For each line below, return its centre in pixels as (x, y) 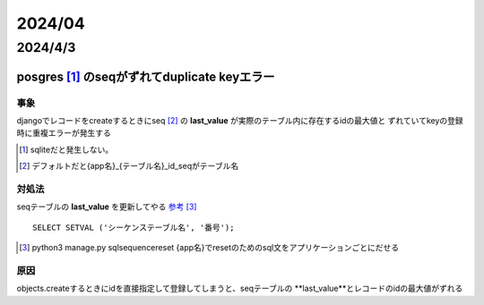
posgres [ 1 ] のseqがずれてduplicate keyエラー (146, 76)
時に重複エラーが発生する (64, 133)
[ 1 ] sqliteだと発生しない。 (66, 149)
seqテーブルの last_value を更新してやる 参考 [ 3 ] (107, 207)
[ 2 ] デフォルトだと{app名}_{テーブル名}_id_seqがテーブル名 (129, 166)
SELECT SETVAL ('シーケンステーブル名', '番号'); (134, 227)
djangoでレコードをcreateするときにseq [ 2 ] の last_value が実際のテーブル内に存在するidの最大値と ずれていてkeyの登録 (240, 120)
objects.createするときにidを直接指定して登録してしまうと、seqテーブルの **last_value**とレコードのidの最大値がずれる (240, 288)
